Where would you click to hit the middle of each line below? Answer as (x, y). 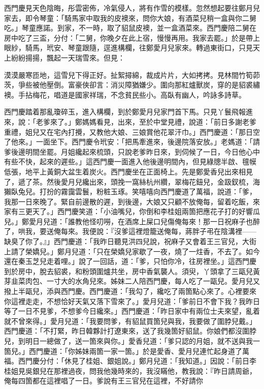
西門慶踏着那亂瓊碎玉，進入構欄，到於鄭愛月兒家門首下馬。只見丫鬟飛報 (125, 112)
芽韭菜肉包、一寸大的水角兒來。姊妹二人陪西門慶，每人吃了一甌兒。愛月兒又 (132, 281)
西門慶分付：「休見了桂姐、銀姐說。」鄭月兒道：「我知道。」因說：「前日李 (137, 361)
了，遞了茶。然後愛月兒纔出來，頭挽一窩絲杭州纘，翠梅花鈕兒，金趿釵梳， (128, 181)
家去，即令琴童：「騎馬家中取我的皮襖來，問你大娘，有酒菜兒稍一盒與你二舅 (130, 18)
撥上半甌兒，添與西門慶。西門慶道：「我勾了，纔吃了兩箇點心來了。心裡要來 (130, 291)
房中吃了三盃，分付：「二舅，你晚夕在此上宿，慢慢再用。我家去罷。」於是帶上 (132, 37)
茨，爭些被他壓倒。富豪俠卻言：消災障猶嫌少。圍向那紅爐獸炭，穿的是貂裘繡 (132, 85)
